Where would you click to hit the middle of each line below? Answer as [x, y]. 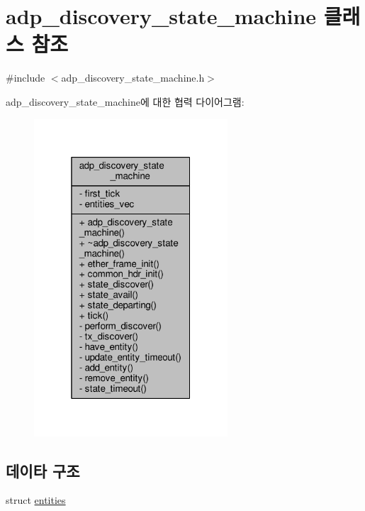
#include [26, 78]
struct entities [36, 500]
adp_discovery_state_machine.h [133, 78]
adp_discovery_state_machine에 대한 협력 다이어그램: [125, 101]
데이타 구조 [43, 470]
